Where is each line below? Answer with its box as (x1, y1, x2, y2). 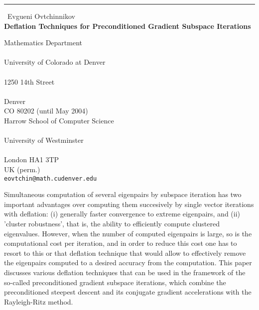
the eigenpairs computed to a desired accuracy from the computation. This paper (4, 257, 252, 268)
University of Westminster (4, 135, 84, 145)
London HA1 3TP (4, 154, 59, 165)
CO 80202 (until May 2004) (4, 105, 88, 116)
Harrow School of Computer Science (4, 115, 114, 125)
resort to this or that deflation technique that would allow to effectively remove (4, 247, 246, 258)
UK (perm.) (4, 164, 40, 174)
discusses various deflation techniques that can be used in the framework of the (4, 267, 246, 277)
